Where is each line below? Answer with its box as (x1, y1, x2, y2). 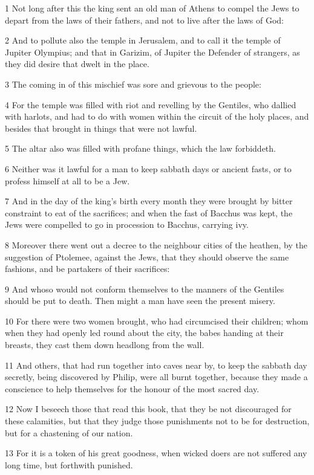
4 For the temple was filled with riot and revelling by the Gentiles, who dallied (5, 98, 296, 111)
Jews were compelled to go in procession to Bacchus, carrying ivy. (5, 218, 249, 231)
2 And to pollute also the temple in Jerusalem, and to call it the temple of (5, 34, 281, 47)
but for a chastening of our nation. (5, 426, 133, 439)
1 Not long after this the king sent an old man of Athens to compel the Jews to (5, 2, 299, 14)
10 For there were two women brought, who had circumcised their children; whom (5, 314, 309, 327)
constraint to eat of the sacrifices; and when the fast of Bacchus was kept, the (5, 206, 293, 219)
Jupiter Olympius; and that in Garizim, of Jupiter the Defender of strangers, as (5, 45, 300, 58)
